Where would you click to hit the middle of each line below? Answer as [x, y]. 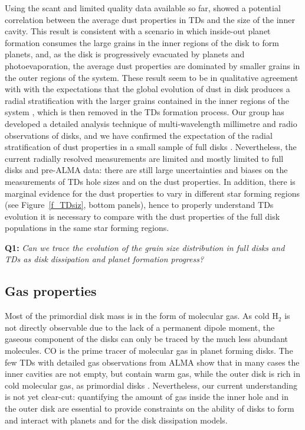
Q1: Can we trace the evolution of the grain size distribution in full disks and [145, 247]
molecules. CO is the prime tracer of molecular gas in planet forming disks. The [149, 351]
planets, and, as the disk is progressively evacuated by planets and [125, 54]
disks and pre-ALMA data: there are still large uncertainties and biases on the [146, 170]
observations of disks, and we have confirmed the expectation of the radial [139, 135]
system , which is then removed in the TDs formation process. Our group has [145, 112]
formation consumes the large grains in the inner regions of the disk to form [142, 42]
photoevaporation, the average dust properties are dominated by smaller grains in [152, 65]
